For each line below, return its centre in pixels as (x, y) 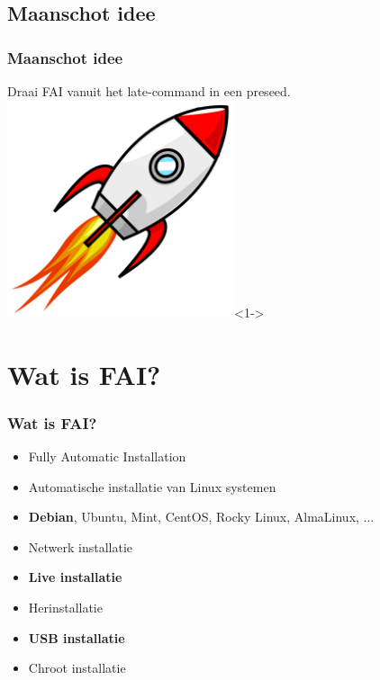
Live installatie (75, 577)
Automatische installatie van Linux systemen (152, 486)
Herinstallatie (65, 607)
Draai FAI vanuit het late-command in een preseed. (149, 91)
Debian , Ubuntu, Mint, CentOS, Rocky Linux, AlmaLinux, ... (201, 517)
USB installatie (77, 637)
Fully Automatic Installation (107, 456)
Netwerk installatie (81, 546)
